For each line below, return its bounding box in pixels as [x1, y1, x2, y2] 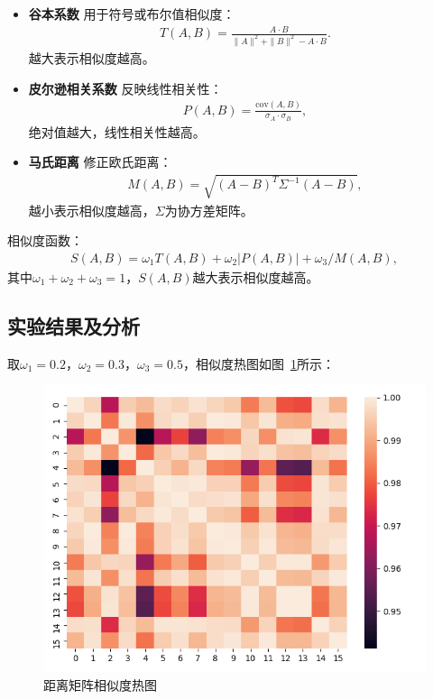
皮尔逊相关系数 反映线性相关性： [28, 78, 223, 97]
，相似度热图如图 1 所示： [182, 354, 335, 372]
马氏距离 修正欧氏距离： [28, 152, 172, 171]
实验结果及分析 [7, 311, 140, 339]
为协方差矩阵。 [164, 200, 253, 219]
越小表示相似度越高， [28, 200, 155, 219]
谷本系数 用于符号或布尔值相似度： [28, 5, 235, 23]
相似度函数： [7, 231, 83, 250]
